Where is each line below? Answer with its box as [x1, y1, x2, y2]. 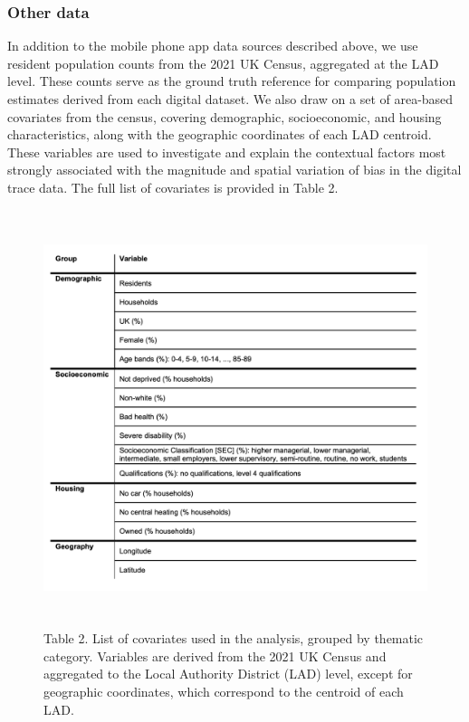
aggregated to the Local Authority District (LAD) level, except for [43, 664, 413, 683]
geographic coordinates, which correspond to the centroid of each [43, 681, 404, 700]
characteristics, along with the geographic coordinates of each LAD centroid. [7, 125, 432, 144]
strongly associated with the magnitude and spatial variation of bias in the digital [7, 160, 462, 179]
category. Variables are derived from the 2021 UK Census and [43, 646, 387, 665]
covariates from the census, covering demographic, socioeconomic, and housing [7, 107, 442, 126]
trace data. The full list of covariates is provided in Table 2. [7, 177, 339, 196]
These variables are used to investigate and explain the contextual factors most [7, 142, 446, 161]
